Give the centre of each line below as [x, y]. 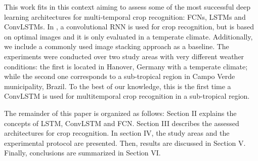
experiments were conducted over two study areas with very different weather [124, 56]
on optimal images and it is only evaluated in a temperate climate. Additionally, [128, 36]
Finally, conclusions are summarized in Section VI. [82, 153]
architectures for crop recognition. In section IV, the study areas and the [117, 133]
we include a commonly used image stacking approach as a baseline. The [117, 46]
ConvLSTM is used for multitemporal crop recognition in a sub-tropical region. [127, 96]
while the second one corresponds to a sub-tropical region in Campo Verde [120, 76]
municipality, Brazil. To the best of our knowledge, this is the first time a [118, 86]
